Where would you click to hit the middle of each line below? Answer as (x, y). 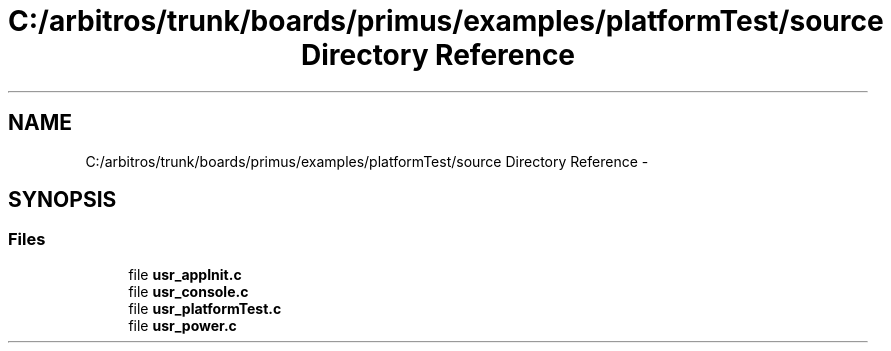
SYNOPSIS (62, 200)
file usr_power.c (182, 325)
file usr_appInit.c (185, 274)
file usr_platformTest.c (205, 308)
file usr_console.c (188, 291)
